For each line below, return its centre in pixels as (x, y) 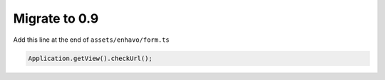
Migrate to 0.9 (56, 18)
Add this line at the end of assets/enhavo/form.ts (92, 40)
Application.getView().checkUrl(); (90, 58)
